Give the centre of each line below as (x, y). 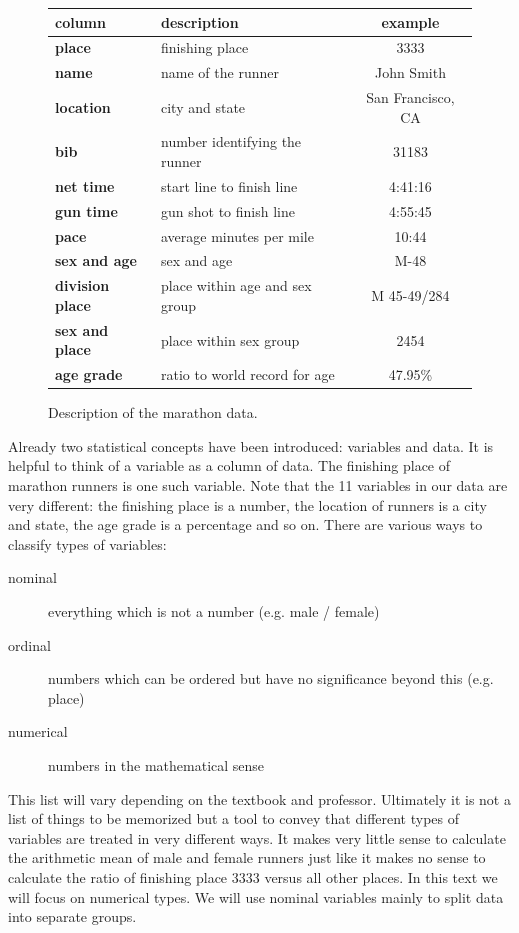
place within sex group (230, 339)
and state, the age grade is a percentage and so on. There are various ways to (245, 524)
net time (85, 185)
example (410, 21)
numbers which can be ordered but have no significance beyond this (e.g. (271, 678)
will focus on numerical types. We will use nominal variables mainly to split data (256, 896)
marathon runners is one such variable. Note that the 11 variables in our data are (258, 485)
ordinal (29, 644)
